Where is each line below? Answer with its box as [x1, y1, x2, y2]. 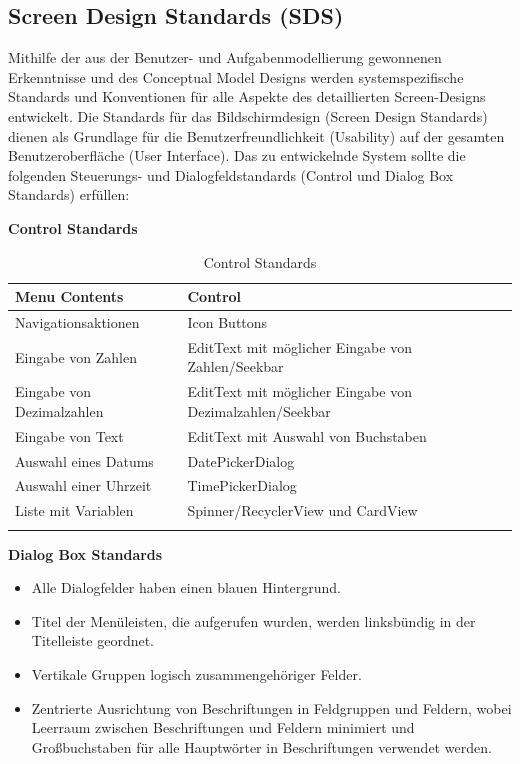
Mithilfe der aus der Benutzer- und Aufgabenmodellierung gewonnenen [8, 47, 442, 68]
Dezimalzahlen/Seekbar [187, 400, 331, 421]
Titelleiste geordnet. [31, 630, 155, 651]
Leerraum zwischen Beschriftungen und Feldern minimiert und [31, 717, 415, 738]
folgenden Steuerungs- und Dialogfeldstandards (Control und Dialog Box [8, 164, 454, 185]
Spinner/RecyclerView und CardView [187, 500, 418, 521]
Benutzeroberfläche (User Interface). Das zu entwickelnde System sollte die [8, 145, 466, 166]
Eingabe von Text [15, 425, 124, 446]
